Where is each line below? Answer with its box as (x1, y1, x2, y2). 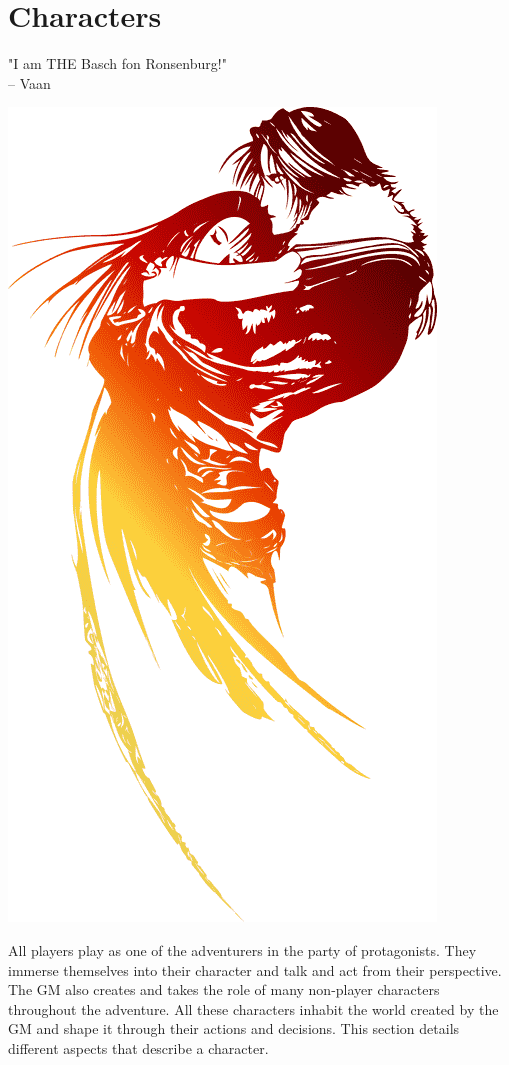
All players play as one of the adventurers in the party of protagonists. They (8, 939, 477, 960)
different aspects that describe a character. (8, 1037, 269, 1058)
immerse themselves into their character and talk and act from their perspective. (8, 959, 502, 980)
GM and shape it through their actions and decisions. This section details (8, 1018, 460, 1039)
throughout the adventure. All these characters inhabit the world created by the (8, 998, 499, 1019)
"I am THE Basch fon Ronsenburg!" (8, 53, 227, 74)
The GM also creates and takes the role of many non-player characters (8, 979, 440, 1000)
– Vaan (8, 72, 51, 93)
